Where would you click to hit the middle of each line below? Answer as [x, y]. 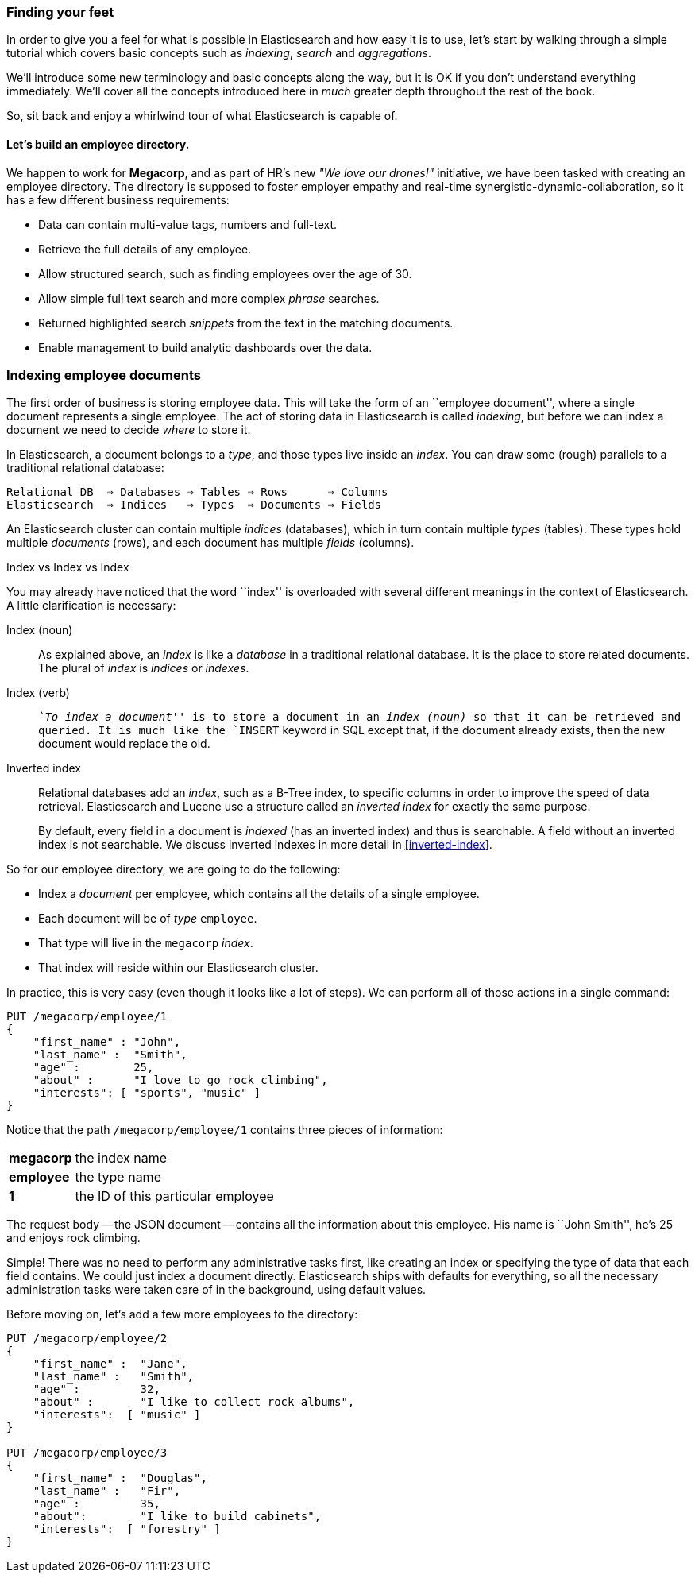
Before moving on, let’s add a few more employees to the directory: [182, 1314]
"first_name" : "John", [107, 1042]
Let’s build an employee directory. [98, 144]
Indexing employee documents [104, 375]
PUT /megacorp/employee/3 [87, 1453]
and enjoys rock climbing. [73, 1238]
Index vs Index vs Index [68, 567]
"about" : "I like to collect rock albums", [194, 1402]
